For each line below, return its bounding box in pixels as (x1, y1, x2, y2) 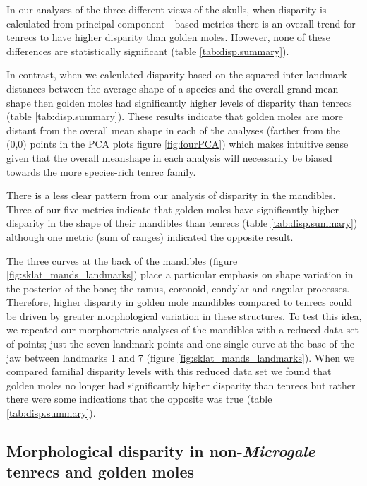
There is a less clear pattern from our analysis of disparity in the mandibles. (6, 188, 336, 203)
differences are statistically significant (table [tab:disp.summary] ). (6, 43, 289, 58)
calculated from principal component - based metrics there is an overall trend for (6, 16, 356, 30)
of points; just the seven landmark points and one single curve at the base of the (6, 336, 354, 351)
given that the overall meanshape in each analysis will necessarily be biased (6, 150, 332, 165)
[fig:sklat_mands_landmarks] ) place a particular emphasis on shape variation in (6, 267, 354, 282)
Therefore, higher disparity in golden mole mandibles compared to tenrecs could (6, 295, 353, 309)
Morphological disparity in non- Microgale (6, 440, 315, 462)
